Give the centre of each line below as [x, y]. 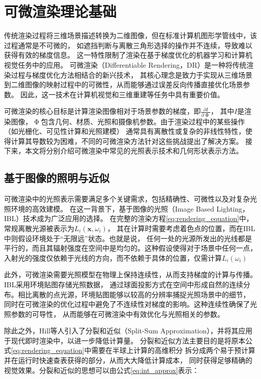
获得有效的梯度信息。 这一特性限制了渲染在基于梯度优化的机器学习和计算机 [128, 55]
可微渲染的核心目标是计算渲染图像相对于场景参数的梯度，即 [102, 111]
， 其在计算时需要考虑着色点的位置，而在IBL [181, 228]
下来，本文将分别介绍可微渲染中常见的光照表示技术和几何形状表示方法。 [123, 151]
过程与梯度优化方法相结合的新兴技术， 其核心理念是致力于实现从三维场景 [132, 74]
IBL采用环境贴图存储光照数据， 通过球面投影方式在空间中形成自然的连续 [124, 284]
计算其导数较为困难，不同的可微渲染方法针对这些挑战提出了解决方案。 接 [132, 141]
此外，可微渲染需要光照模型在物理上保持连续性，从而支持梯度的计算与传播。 [130, 274]
